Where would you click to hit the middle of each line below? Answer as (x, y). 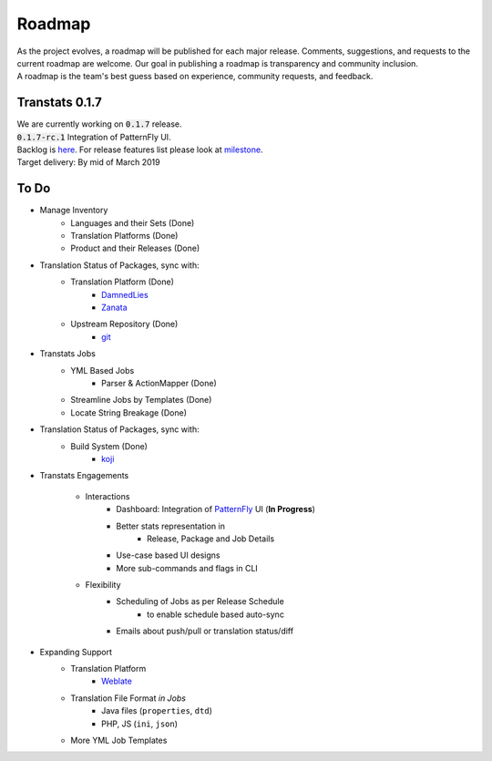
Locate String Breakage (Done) (128, 412)
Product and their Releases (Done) (135, 248)
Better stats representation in (170, 526)
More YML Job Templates (119, 740)
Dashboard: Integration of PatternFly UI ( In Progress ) (216, 509)
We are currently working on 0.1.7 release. (99, 124)
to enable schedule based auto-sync (215, 614)
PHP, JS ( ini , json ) (139, 724)
